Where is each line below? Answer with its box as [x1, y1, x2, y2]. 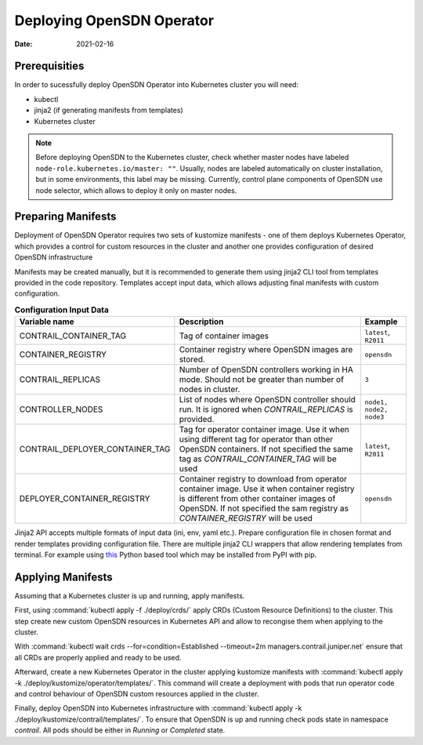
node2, [364, 405, 389, 413]
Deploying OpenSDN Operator [14, 12, 215, 29]
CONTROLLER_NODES [19, 404, 103, 415]
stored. [179, 354, 205, 365]
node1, [364, 398, 389, 406]
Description [179, 316, 224, 327]
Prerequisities [14, 60, 85, 73]
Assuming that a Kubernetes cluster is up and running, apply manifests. [14, 591, 245, 600]
